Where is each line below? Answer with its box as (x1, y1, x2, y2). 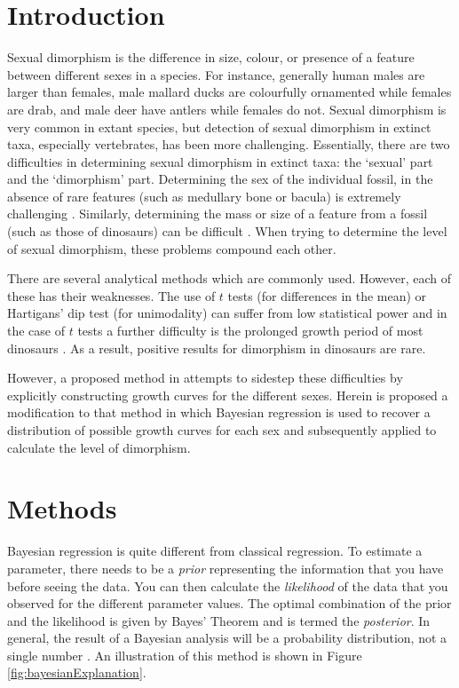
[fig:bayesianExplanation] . (7, 663, 146, 682)
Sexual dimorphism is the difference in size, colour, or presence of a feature (7, 48, 415, 67)
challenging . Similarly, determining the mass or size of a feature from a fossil (7, 204, 428, 223)
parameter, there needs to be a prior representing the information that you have (7, 558, 444, 577)
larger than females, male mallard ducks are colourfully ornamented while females (7, 83, 452, 101)
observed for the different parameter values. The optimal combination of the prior (7, 594, 452, 613)
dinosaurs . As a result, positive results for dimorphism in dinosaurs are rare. (7, 338, 426, 357)
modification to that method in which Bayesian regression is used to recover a (7, 403, 431, 422)
